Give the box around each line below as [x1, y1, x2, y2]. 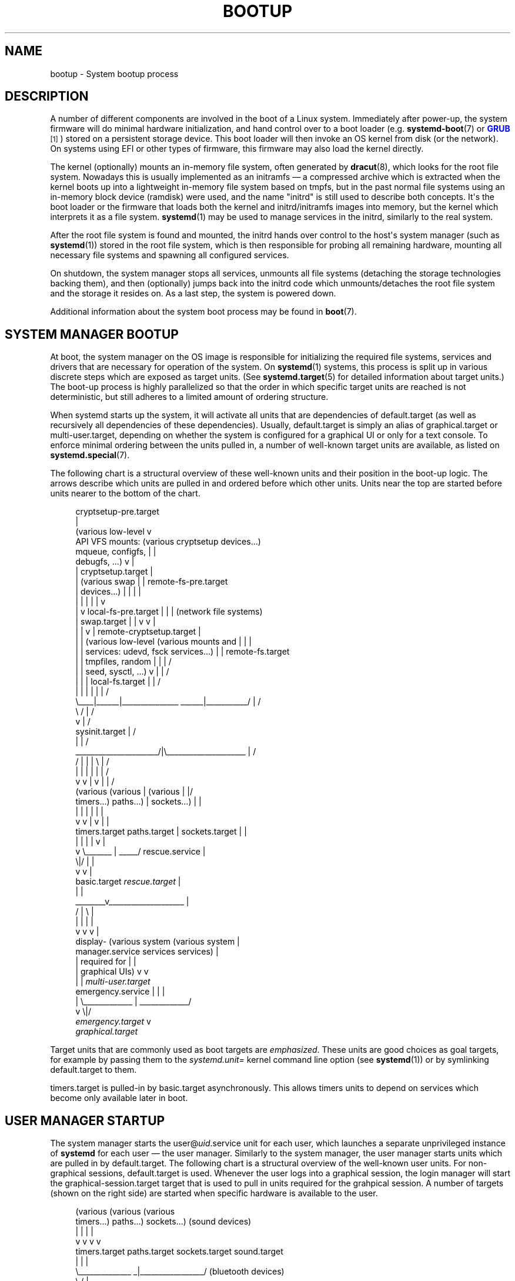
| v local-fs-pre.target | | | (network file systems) [75, 606, 263, 617]
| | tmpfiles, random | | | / [75, 656, 172, 667]
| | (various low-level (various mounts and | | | [75, 636, 252, 647]
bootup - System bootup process [50, 68, 179, 79]
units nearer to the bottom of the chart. [50, 488, 200, 499]
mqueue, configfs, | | [75, 546, 156, 557]
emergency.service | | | [75, 986, 165, 997]
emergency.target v [75, 1016, 151, 1027]
